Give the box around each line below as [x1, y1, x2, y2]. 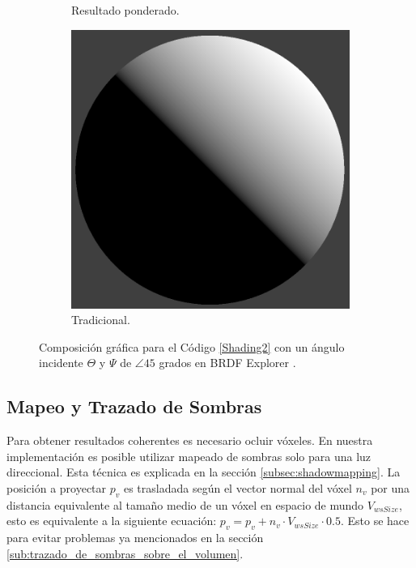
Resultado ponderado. [71, 2, 180, 18]
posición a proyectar [6, 479, 107, 496]
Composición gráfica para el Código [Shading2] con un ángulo [39, 338, 345, 355]
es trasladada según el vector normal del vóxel [123, 479, 352, 496]
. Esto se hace [340, 512, 410, 529]
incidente [39, 354, 83, 371]
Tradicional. [71, 311, 130, 328]
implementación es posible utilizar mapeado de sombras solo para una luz [6, 447, 371, 464]
